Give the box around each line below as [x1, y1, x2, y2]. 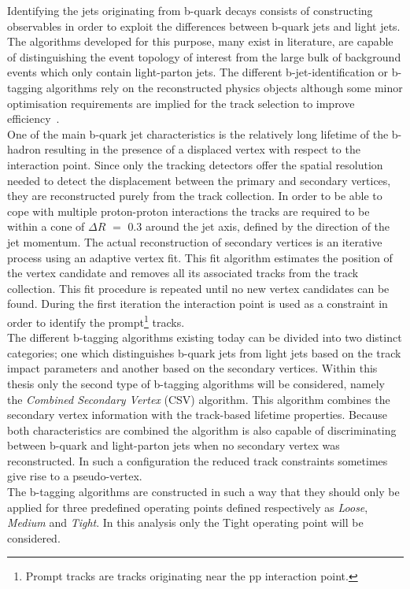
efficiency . [7, 110, 60, 127]
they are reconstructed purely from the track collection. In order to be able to [7, 187, 382, 204]
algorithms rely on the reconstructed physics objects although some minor [46, 79, 403, 95]
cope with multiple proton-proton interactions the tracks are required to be [7, 202, 370, 219]
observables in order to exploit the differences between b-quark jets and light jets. [7, 17, 401, 34]
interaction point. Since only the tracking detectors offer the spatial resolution [7, 156, 383, 172]
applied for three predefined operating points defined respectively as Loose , [7, 498, 368, 515]
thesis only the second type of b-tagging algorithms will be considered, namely [7, 375, 385, 391]
